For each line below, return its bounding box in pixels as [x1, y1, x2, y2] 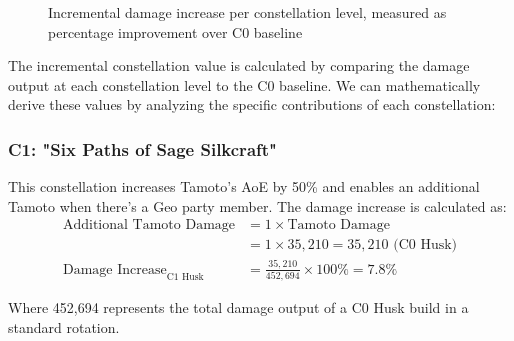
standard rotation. [8, 316, 120, 337]
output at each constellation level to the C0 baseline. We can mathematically [8, 74, 481, 95]
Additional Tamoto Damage [62, 218, 236, 233]
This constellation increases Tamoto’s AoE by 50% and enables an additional [8, 176, 480, 197]
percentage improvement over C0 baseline [48, 21, 303, 42]
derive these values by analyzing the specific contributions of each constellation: [8, 94, 496, 115]
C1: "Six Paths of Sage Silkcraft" [8, 136, 277, 161]
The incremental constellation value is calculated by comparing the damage [8, 55, 470, 76]
